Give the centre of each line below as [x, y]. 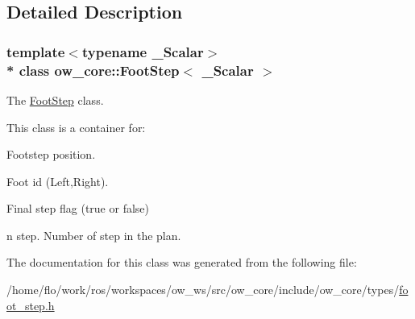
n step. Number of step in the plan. [94, 235]
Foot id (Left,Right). [58, 181]
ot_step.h [31, 305]
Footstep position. [51, 154]
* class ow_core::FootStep [93, 70]
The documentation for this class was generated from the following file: [182, 262]
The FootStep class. [55, 99]
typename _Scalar [143, 51]
